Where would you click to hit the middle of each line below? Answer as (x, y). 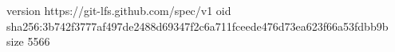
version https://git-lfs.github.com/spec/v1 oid (119, 10)
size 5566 (28, 41)
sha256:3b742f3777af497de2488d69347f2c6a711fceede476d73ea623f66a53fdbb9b (197, 26)
